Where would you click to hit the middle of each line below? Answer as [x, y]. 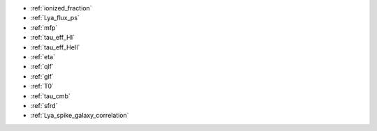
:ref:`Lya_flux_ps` [55, 18]
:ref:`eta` [43, 56]
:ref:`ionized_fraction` [61, 8]
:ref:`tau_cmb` [51, 96]
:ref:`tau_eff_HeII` [55, 47]
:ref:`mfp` [44, 27]
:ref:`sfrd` [44, 105]
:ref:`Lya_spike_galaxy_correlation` [80, 116]
